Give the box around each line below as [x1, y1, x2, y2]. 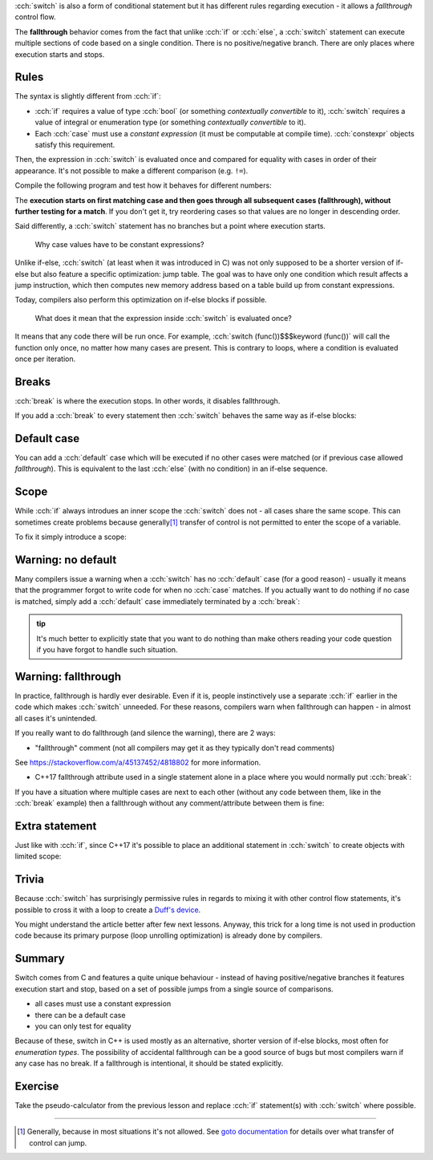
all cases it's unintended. [14, 713, 98, 723]
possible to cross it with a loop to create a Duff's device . [14, 905, 201, 915]
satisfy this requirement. [34, 140, 115, 150]
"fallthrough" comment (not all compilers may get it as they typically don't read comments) [34, 743, 335, 752]
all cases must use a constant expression [34, 999, 172, 1008]
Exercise [14, 1079, 59, 1093]
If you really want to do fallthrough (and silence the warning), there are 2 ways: [14, 728, 276, 738]
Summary [14, 951, 65, 966]
